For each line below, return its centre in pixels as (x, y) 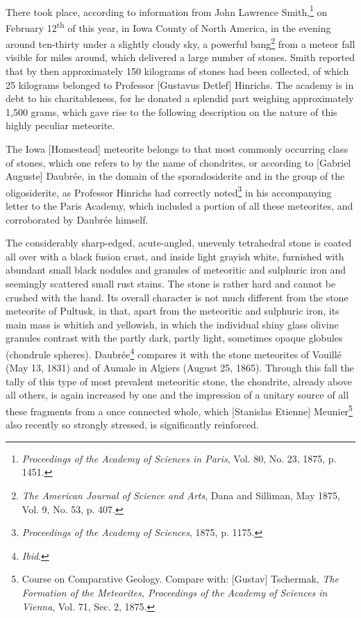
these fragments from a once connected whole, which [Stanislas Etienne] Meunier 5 (179, 410)
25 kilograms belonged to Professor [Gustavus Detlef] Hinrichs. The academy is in (180, 84)
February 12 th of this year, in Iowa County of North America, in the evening (168, 26)
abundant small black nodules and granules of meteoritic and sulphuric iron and (176, 270)
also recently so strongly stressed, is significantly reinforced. (132, 425)
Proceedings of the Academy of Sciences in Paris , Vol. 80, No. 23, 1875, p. (179, 458)
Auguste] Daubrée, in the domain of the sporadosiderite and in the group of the (175, 176)
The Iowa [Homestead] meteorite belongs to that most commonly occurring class (177, 148)
